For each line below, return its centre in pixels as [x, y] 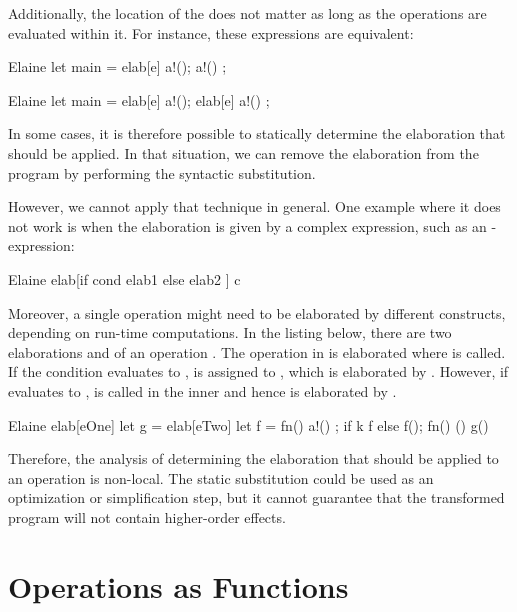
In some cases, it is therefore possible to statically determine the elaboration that [257, 133]
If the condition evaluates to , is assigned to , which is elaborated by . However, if [258, 371]
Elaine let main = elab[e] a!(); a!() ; [117, 66]
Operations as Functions [178, 585]
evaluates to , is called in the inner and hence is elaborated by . [202, 390]
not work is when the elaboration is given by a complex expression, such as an [247, 225]
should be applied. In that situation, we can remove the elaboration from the [243, 152]
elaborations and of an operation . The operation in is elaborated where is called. [257, 351]
